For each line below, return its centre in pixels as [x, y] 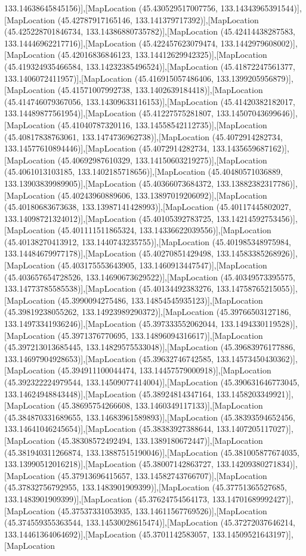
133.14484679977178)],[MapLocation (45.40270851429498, [109, 253]
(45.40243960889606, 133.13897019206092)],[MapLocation [162, 195]
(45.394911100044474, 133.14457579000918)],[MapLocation [164, 370]
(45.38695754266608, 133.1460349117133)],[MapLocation [160, 405]
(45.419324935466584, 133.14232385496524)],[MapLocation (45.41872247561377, [150, 66]
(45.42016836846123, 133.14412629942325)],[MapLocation [162, 55]
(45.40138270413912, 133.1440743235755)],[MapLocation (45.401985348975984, [148, 241]
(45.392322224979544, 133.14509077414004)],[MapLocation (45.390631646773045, [152, 382]
